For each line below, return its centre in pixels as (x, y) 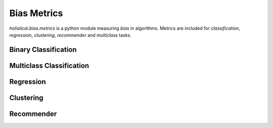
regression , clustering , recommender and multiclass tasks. (70, 35)
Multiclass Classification (49, 66)
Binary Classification (43, 50)
